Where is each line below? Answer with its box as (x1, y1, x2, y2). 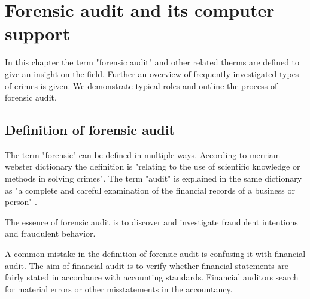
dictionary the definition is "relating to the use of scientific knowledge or (35, 160, 300, 173)
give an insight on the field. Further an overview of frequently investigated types (5, 67, 299, 80)
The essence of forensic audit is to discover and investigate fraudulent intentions (5, 215, 298, 228)
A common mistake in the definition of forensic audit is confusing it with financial (5, 247, 306, 260)
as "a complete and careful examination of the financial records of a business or (5, 183, 295, 196)
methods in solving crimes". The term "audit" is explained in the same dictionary (5, 172, 302, 185)
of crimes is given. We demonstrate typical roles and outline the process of (5, 79, 278, 92)
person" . (5, 195, 37, 208)
